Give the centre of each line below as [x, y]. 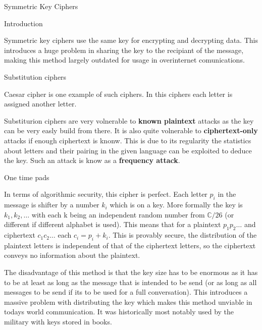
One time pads [27, 177]
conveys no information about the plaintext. [72, 255]
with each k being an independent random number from [118, 214]
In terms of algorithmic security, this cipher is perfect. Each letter [106, 194]
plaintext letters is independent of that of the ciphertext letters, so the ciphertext [130, 245]
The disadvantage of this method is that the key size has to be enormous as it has [131, 272]
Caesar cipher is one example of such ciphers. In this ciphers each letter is [118, 94]
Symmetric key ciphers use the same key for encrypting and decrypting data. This [131, 40]
